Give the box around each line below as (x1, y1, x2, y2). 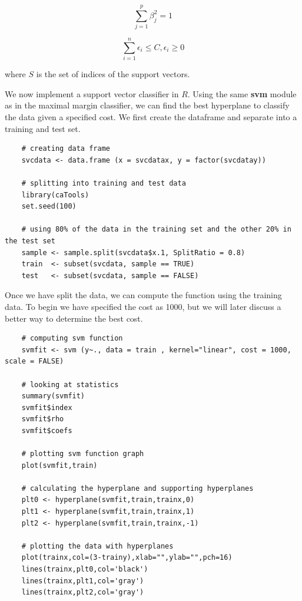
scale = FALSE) (5, 357, 64, 366)
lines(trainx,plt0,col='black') (21, 565, 148, 573)
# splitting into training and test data (21, 179, 186, 187)
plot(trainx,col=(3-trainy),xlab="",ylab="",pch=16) (21, 553, 233, 562)
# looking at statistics (21, 380, 119, 389)
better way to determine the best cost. (5, 312, 143, 324)
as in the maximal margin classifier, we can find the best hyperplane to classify (5, 99, 290, 111)
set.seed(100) (21, 202, 77, 211)
